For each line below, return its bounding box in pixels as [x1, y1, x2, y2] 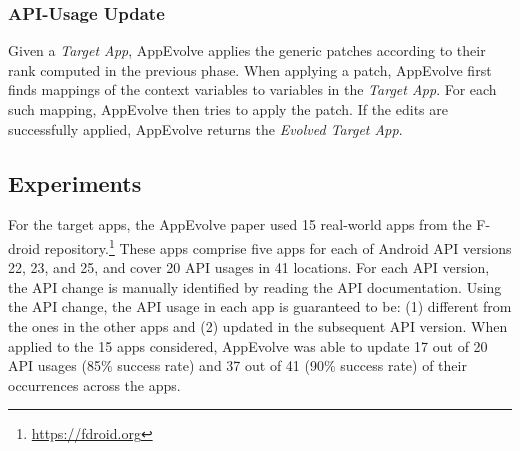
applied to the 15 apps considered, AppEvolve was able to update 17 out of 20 [8, 335, 488, 356]
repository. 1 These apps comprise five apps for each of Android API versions [44, 234, 512, 258]
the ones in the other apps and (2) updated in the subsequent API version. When [8, 316, 508, 337]
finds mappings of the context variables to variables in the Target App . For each [8, 79, 497, 100]
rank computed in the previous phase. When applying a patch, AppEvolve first [8, 59, 492, 80]
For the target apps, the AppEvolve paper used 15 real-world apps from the [8, 214, 472, 235]
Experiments [8, 167, 142, 198]
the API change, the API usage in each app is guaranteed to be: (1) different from [8, 296, 512, 317]
